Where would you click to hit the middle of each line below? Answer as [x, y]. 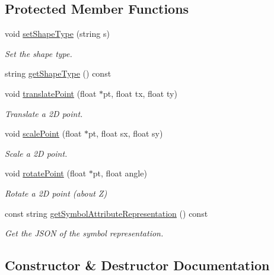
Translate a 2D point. [44, 113]
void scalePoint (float [43, 133]
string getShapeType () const [58, 73]
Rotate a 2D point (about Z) [56, 193]
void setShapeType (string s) [57, 34]
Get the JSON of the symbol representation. [84, 233]
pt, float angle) [120, 173]
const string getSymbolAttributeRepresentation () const [106, 213]
